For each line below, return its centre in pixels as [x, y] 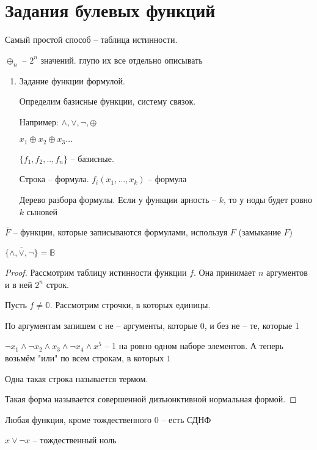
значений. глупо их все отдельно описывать [122, 60]
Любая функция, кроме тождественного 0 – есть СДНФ [108, 419]
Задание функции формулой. [72, 80]
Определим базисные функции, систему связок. [107, 101]
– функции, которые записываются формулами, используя [120, 232]
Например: [39, 121]
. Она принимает [225, 272]
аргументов [287, 272]
